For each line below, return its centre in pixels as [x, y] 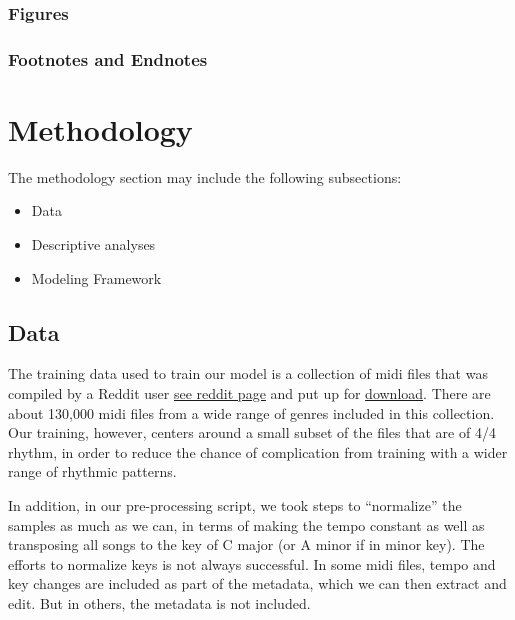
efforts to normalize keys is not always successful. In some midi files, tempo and [252, 563]
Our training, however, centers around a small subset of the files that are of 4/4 [252, 432]
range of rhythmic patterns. [92, 471]
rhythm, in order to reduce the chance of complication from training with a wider [258, 451]
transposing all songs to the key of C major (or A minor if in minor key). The [246, 544]
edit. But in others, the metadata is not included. [159, 602]
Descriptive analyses [93, 244]
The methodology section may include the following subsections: [205, 176]
